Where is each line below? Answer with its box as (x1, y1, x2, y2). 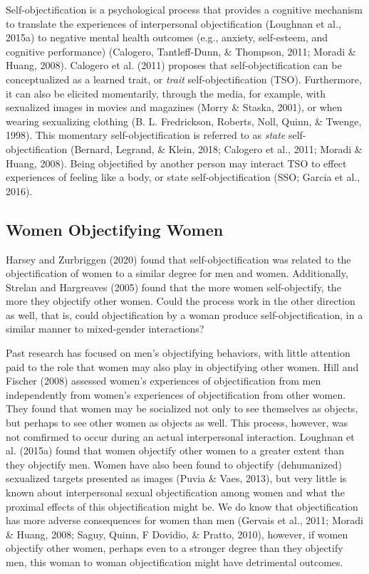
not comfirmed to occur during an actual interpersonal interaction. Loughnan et (6, 429, 355, 444)
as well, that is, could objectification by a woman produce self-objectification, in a (6, 307, 363, 322)
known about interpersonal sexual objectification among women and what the (6, 485, 345, 500)
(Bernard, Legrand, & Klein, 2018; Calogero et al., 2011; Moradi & (71, 141, 363, 156)
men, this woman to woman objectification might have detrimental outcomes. (6, 554, 343, 569)
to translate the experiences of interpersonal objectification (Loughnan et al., (6, 16, 341, 31)
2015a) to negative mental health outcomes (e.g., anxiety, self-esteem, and (6, 30, 328, 45)
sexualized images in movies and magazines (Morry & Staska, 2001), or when (6, 100, 343, 115)
